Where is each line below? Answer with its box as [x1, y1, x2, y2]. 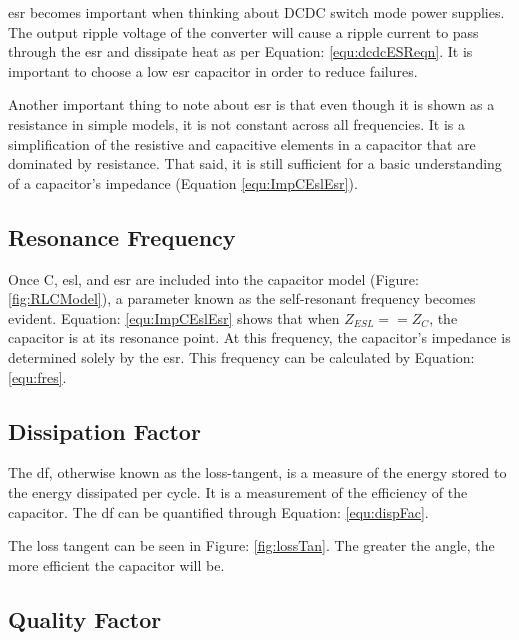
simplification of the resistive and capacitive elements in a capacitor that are [8, 133, 476, 154]
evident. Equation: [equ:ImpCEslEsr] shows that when [8, 307, 340, 328]
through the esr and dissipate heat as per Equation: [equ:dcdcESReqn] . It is [8, 41, 473, 62]
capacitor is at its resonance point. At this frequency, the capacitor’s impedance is [8, 327, 511, 348]
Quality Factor [8, 603, 162, 634]
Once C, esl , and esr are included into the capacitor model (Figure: [8, 268, 419, 289]
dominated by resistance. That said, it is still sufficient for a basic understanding [8, 153, 502, 174]
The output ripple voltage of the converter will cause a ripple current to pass [8, 21, 479, 42]
